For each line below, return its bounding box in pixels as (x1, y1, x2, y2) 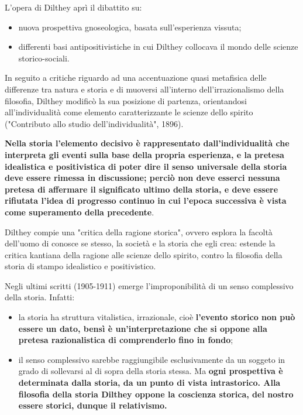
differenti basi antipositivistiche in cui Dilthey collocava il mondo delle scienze (18, 40, 298, 53)
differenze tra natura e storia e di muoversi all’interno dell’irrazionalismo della (5, 83, 284, 95)
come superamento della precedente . (5, 205, 154, 218)
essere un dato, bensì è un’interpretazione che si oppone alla (18, 322, 267, 334)
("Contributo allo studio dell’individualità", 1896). (5, 117, 184, 129)
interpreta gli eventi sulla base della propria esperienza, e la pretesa (5, 148, 284, 160)
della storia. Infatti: (5, 291, 75, 303)
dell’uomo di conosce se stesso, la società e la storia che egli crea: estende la (5, 237, 276, 249)
